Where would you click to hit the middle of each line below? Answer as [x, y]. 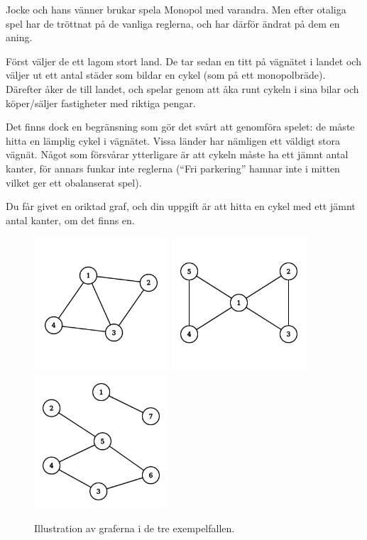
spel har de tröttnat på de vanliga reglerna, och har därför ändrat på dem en [173, 23]
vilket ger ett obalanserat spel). [74, 182]
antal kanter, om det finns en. [70, 220]
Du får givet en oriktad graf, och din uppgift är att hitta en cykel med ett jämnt [181, 206]
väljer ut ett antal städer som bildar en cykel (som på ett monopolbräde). [166, 75]
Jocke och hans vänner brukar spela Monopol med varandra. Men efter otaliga [176, 9]
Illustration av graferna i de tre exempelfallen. [135, 528]
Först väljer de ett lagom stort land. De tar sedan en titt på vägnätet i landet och [183, 61]
